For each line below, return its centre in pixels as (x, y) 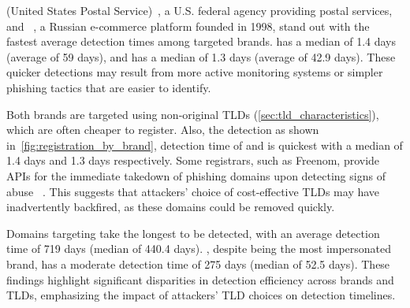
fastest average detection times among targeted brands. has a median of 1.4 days (201, 41)
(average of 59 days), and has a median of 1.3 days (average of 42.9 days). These (201, 56)
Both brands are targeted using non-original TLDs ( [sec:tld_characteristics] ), (193, 114)
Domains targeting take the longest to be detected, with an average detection (193, 233)
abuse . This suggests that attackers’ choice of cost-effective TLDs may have (193, 191)
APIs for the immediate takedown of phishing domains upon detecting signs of (196, 175)
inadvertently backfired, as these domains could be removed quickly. (171, 207)
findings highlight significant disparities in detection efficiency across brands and (200, 279)
